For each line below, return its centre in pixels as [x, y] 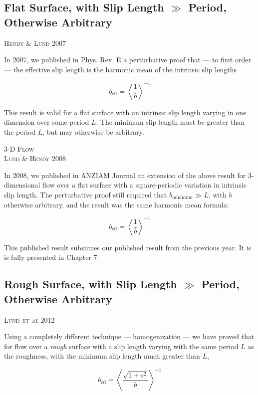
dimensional [22, 185]
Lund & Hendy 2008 [35, 158]
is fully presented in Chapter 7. [52, 257]
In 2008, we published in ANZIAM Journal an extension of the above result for [125, 175]
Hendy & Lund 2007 [35, 43]
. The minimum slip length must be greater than [170, 122]
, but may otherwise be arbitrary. [93, 132]
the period [20, 132]
